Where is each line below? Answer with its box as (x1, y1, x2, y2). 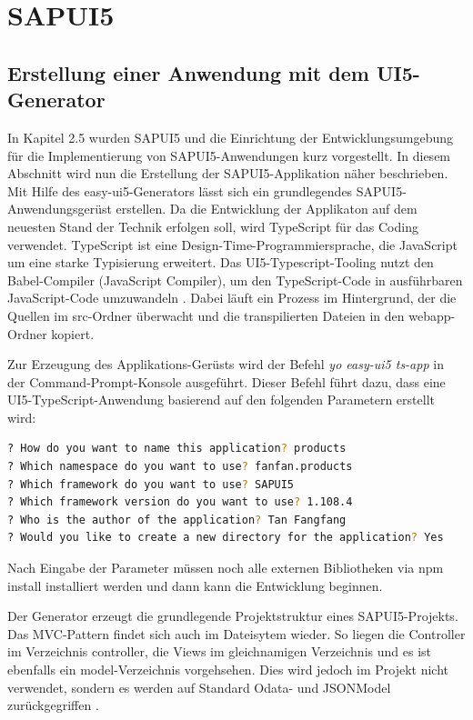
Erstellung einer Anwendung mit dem (7, 58, 369, 86)
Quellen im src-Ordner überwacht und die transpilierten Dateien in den (7, 305, 405, 325)
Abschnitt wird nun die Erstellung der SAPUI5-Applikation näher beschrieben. (7, 164, 448, 183)
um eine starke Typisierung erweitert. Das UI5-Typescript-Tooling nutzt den (7, 253, 434, 272)
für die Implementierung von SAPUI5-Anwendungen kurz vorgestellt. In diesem (7, 145, 451, 165)
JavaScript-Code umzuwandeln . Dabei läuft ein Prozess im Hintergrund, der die (7, 288, 457, 307)
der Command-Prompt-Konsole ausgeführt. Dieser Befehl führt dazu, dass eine (7, 372, 446, 391)
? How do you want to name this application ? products (7, 442, 347, 455)
